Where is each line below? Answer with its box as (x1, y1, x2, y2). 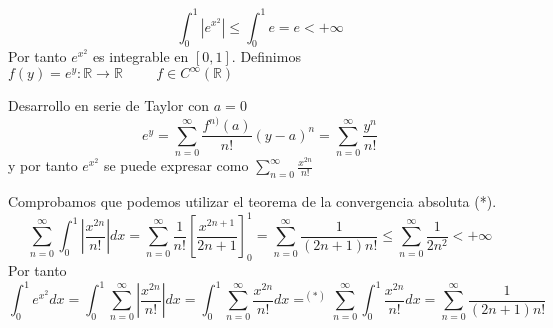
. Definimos (231, 46, 301, 67)
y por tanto (8, 155, 78, 176)
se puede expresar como (103, 155, 249, 176)
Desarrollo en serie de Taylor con (8, 95, 210, 116)
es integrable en (92, 46, 189, 67)
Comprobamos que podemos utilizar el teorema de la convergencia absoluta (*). (8, 191, 497, 212)
